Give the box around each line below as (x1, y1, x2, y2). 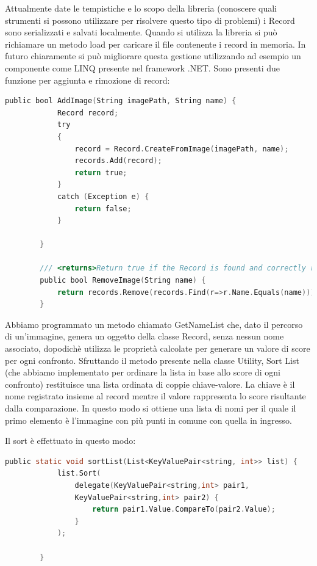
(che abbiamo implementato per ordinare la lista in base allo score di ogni (5, 366, 280, 379)
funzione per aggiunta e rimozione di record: (5, 73, 170, 86)
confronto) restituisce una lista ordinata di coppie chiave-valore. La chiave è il (5, 377, 295, 390)
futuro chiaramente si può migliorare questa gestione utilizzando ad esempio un (5, 49, 301, 62)
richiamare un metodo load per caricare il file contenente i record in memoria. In (5, 37, 306, 50)
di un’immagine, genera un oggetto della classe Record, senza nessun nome (5, 330, 284, 343)
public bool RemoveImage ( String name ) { (40, 276, 206, 285)
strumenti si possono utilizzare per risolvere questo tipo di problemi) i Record (5, 13, 295, 26)
